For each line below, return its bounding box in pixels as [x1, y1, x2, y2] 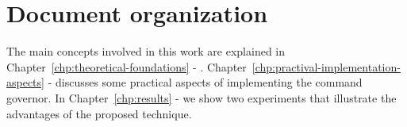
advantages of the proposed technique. [6, 105, 192, 121]
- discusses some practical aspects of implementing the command [48, 74, 363, 90]
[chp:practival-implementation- [251, 58, 401, 75]
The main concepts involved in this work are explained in [6, 43, 286, 60]
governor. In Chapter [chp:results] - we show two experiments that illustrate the [6, 89, 397, 106]
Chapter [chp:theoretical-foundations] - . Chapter [6, 58, 247, 75]
